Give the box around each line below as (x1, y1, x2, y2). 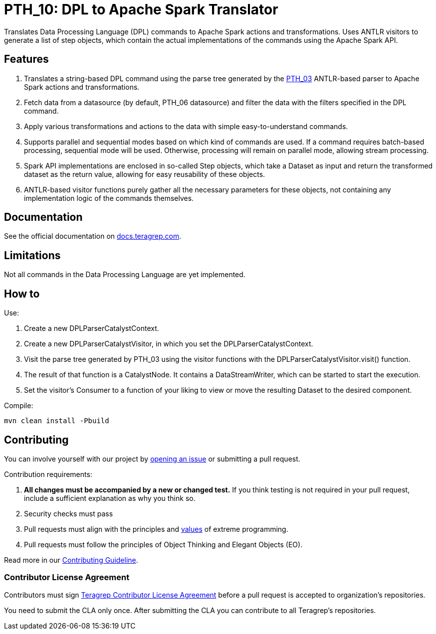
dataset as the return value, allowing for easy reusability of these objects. (24, 169, 265, 178)
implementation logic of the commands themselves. (24, 193, 194, 202)
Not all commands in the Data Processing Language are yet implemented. (4, 270, 245, 279)
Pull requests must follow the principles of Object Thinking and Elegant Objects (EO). (24, 540, 303, 549)
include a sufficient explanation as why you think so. (24, 493, 196, 502)
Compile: (4, 401, 33, 410)
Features (4, 53, 49, 66)
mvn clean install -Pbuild (4, 417, 109, 425)
